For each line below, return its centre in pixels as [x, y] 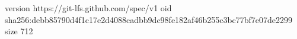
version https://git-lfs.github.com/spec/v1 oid [88, 8]
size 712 [19, 31]
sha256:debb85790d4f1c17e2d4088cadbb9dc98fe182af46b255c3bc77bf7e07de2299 [149, 19]
